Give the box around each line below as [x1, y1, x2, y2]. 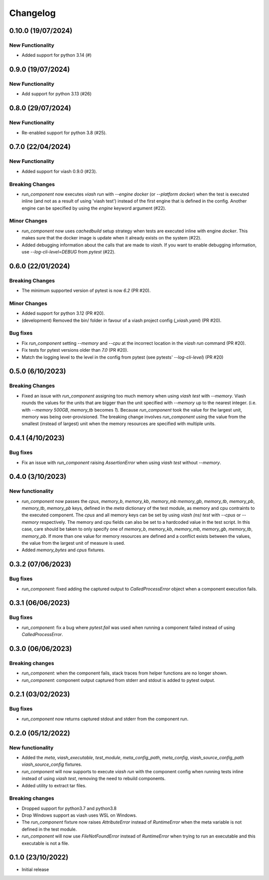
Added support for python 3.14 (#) [21, 52, 92, 58]
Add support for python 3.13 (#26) [21, 91, 92, 97]
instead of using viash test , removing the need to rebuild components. [21, 776, 166, 782]
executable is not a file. [21, 840, 70, 846]
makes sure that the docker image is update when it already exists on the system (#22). [21, 235, 202, 241]
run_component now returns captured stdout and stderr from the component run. [21, 716, 189, 722]
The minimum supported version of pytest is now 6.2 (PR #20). [21, 287, 151, 294]
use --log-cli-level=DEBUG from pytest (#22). [21, 249, 116, 255]
